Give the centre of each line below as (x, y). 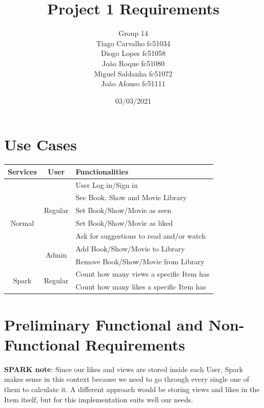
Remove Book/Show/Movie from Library (140, 261)
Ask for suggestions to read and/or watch (141, 235)
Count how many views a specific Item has (143, 274)
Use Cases (41, 144)
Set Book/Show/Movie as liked (124, 223)
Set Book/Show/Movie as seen (124, 210)
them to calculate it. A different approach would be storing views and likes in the (132, 389)
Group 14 (133, 33)
